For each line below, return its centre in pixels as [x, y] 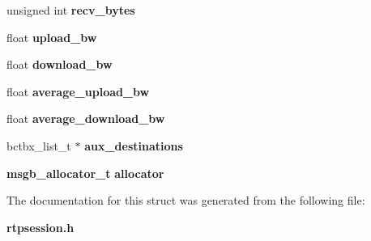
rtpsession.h [41, 227]
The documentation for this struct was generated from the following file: [186, 200]
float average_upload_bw [78, 91]
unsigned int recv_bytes [71, 10]
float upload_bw [52, 37]
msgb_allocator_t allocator [85, 173]
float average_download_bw [86, 118]
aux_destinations [134, 145]
